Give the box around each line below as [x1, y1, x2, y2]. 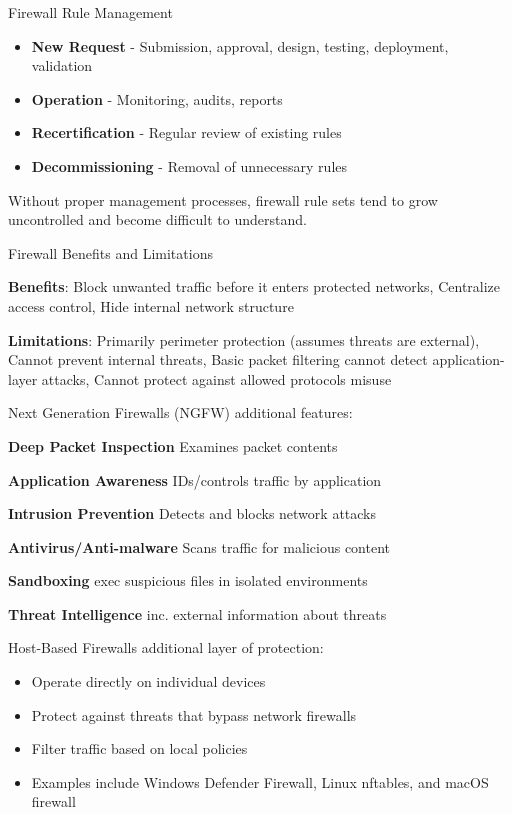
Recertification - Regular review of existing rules [31, 122, 342, 143]
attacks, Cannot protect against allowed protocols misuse [41, 368, 392, 389]
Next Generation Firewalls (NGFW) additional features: [8, 402, 353, 423]
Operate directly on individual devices [31, 671, 266, 692]
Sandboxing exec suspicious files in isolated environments [8, 570, 368, 591]
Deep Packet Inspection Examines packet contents [8, 435, 338, 456]
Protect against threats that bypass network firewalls [31, 704, 357, 725]
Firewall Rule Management [8, 2, 173, 22]
